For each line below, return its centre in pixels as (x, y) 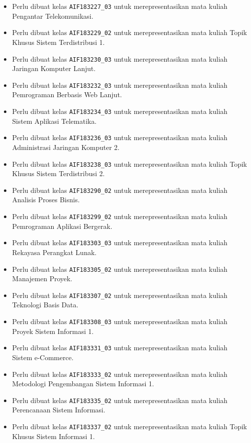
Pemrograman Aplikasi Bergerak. (62, 226)
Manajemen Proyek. (42, 278)
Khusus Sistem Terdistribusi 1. (58, 42)
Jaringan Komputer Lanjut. (54, 68)
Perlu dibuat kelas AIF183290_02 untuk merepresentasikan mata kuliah (120, 190)
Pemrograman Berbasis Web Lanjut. (67, 94)
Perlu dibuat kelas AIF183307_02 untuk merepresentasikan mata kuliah (120, 295)
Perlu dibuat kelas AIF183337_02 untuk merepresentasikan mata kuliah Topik (129, 426)
